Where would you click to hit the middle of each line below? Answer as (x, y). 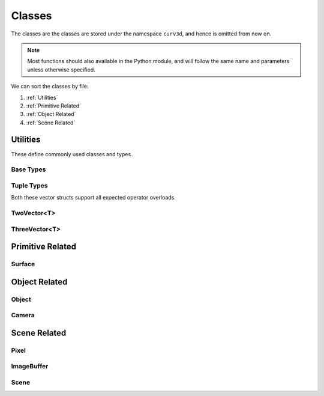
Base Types (28, 169)
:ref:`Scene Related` (51, 123)
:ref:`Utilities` (42, 97)
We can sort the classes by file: (50, 87)
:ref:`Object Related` (51, 114)
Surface (23, 264)
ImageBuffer (30, 367)
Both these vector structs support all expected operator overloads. (94, 198)
